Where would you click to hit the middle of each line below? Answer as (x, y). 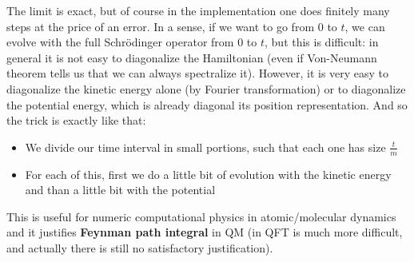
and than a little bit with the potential (120, 190)
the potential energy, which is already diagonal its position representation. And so (207, 104)
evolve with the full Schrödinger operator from (120, 42)
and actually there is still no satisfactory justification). (140, 247)
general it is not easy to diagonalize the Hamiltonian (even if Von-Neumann (192, 57)
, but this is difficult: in (322, 42)
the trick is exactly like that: (76, 120)
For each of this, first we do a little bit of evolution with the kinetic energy (208, 174)
